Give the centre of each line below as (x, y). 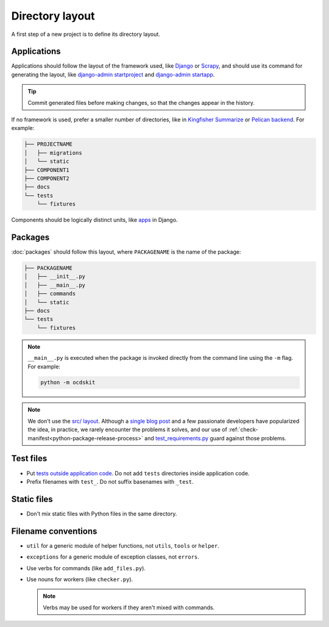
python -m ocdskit (68, 382)
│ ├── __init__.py (55, 277)
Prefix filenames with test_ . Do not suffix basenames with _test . (110, 481)
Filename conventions (54, 531)
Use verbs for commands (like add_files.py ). (86, 568)
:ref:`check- (243, 429)
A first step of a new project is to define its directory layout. (86, 34)
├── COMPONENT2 (47, 178)
